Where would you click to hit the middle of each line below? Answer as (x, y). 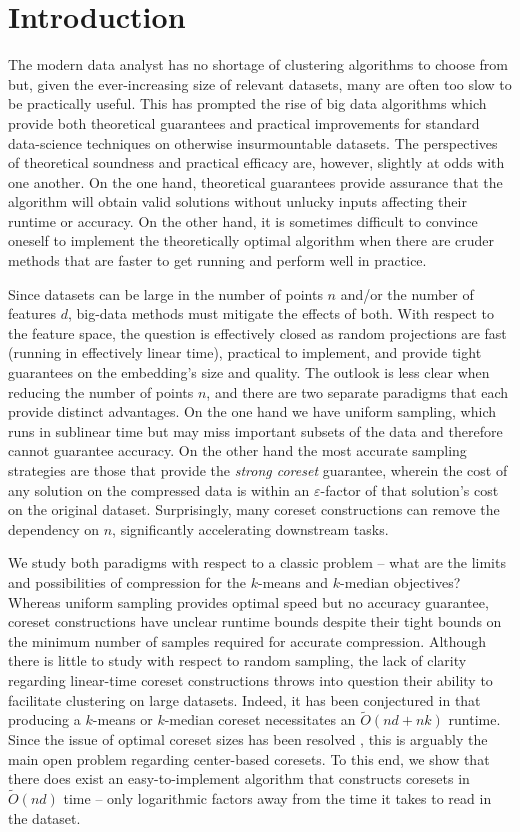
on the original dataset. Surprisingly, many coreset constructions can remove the (254, 509)
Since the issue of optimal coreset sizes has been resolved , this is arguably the (248, 738)
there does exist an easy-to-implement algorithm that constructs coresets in (239, 778)
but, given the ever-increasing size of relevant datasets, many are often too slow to (260, 83)
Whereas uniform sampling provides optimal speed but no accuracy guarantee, (248, 601)
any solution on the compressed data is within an (159, 489)
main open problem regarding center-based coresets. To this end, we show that (249, 758)
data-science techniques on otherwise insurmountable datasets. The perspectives (253, 142)
